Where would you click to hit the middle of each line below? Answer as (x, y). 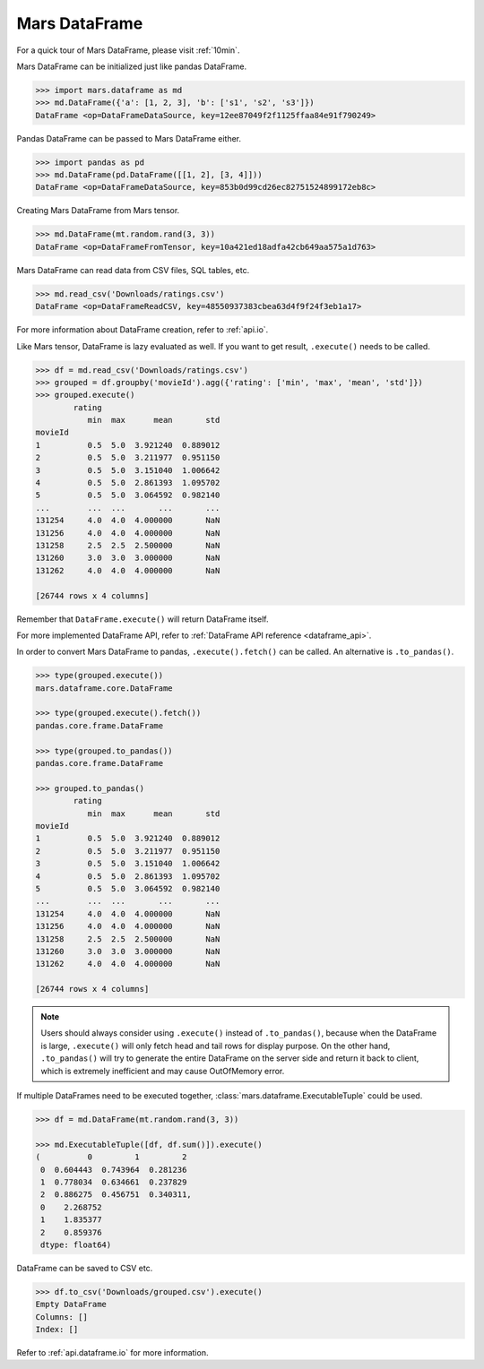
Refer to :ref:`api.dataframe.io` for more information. (112, 1353)
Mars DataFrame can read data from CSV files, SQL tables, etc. (133, 270)
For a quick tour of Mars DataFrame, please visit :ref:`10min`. (128, 50)
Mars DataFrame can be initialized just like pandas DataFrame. (132, 66)
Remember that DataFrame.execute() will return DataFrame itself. (143, 619)
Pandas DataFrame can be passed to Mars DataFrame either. (129, 138)
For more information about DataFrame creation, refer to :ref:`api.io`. (143, 330)
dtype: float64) (76, 1244)
